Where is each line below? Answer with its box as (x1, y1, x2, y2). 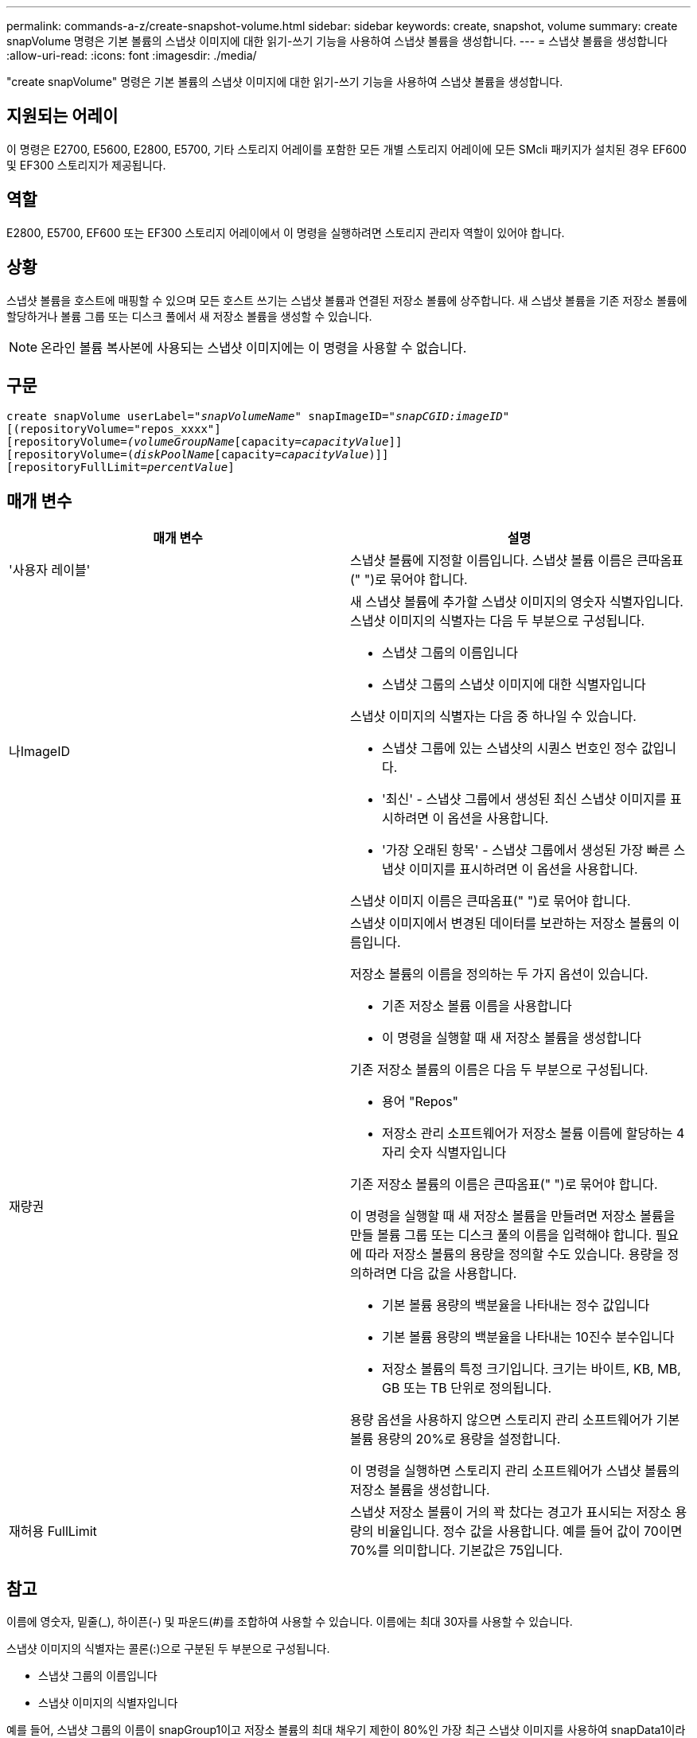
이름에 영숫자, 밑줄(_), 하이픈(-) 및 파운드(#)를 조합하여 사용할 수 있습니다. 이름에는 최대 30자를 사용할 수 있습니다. (6, 1615, 573, 1629)
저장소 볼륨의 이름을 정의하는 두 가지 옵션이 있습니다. (350, 966, 648, 983)
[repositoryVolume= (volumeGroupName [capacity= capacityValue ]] (6, 435, 403, 449)
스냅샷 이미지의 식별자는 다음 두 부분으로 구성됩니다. (350, 613, 645, 629)
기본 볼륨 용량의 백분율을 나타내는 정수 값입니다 (382, 1297, 650, 1314)
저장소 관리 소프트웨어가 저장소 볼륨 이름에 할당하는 (382, 1125, 673, 1142)
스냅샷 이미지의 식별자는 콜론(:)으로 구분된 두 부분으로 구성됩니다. (6, 1642, 330, 1656)
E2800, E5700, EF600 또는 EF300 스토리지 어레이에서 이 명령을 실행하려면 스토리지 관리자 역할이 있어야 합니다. (6, 225, 565, 240)
